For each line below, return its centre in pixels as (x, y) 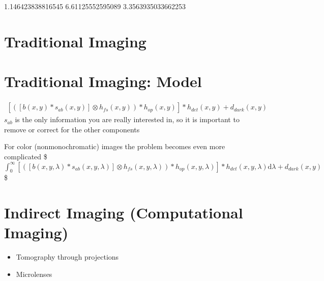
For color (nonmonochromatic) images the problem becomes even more (115, 146)
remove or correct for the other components (72, 129)
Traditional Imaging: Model (103, 81)
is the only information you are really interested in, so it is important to (127, 119)
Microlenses (34, 274)
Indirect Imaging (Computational (124, 213)
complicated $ (26, 156)
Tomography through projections (67, 257)
